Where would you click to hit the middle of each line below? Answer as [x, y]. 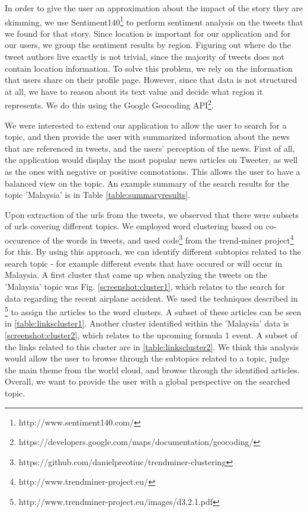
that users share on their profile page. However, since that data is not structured [151, 80]
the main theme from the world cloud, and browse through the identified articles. [152, 369]
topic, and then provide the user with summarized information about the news [147, 137]
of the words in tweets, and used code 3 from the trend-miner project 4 [168, 239]
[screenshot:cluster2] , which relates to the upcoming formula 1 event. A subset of [151, 335]
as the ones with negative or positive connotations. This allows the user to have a [153, 172]
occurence [23, 240]
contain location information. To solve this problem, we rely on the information [149, 68]
